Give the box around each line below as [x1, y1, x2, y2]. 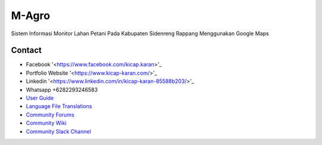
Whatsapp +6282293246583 [26, 86, 98, 93]
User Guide [26, 94, 54, 101]
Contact [11, 45, 42, 55]
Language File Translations [26, 103, 92, 110]
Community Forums [26, 111, 75, 118]
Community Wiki [26, 119, 67, 127]
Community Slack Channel [26, 128, 92, 135]
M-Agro [11, 9, 51, 22]
